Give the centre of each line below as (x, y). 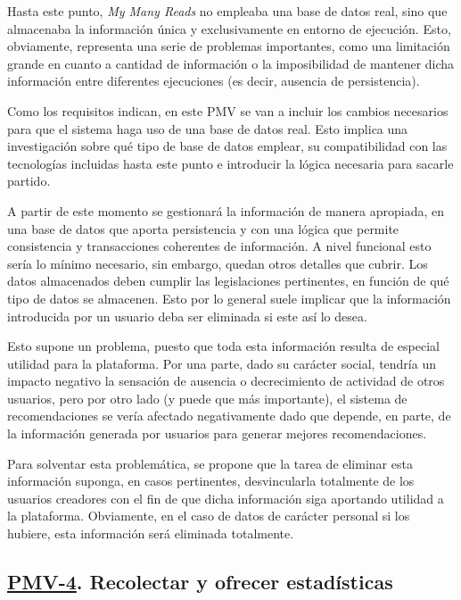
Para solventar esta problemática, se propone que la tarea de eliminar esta (210, 463)
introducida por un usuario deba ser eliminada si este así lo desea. (187, 316)
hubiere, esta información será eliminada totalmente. (151, 533)
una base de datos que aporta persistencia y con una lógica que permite (203, 228)
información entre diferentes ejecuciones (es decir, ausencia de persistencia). (214, 81)
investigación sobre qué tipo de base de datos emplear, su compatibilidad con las (227, 146)
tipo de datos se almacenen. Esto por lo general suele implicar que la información (229, 298)
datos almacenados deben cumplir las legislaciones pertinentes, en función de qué (228, 281)
